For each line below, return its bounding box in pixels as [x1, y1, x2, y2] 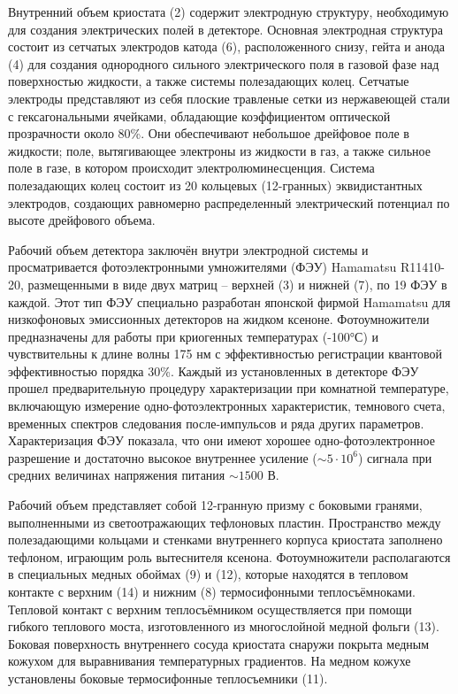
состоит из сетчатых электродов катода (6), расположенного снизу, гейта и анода [8, 37, 446, 56]
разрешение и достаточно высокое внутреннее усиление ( [8, 448, 317, 467]
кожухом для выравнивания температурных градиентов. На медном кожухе [8, 652, 411, 670]
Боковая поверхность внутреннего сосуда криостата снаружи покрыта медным [8, 634, 430, 652]
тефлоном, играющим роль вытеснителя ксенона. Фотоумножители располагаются [8, 547, 451, 566]
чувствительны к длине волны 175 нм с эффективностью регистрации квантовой [8, 344, 443, 363]
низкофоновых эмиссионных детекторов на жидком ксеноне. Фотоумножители [8, 310, 430, 328]
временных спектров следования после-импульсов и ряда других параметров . [8, 413, 424, 432]
